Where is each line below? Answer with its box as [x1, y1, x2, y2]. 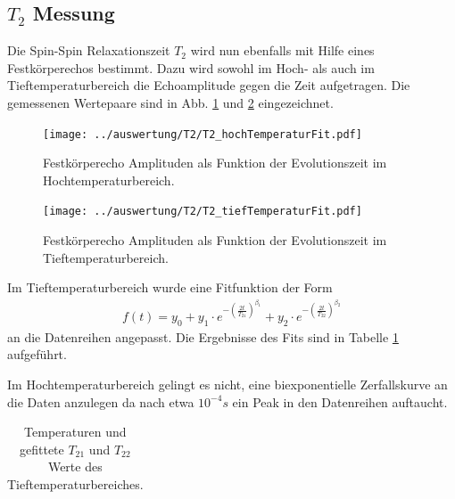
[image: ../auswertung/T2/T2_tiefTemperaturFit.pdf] [43, 205, 362, 218]
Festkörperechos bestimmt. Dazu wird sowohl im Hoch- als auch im [7, 58, 375, 77]
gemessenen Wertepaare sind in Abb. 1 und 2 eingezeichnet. [7, 93, 334, 111]
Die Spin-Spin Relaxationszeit [7, 41, 170, 60]
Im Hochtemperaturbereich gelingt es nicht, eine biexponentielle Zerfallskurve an [7, 374, 448, 393]
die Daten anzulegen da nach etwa [7, 392, 194, 411]
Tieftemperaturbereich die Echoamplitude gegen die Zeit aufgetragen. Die [7, 76, 410, 94]
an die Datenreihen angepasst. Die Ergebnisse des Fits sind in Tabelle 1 [7, 327, 399, 346]
